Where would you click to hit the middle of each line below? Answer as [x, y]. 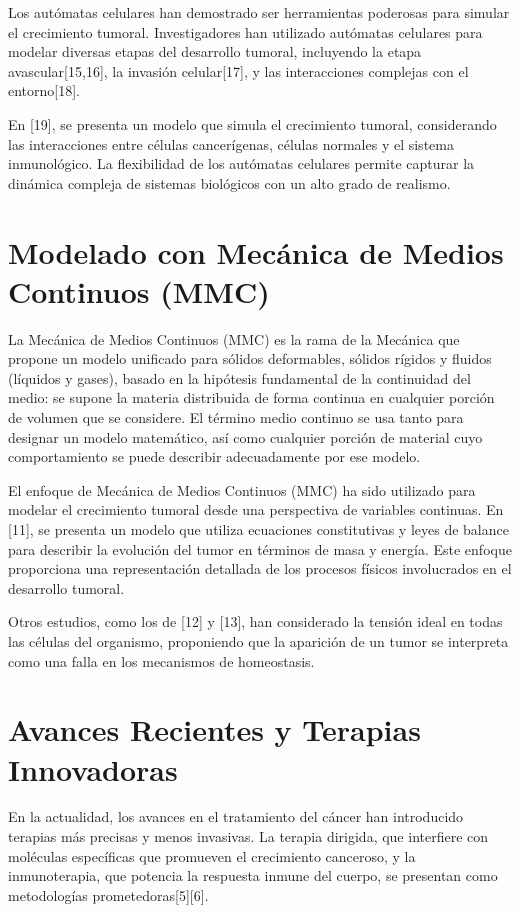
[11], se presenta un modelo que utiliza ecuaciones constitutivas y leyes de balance [258, 529]
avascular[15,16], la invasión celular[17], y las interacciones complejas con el [238, 70]
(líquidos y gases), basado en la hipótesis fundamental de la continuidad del [239, 377]
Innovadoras [93, 768]
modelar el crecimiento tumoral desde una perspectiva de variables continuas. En [256, 509]
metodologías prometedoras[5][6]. [108, 894]
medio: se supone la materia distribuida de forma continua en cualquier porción [251, 397]
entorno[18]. [44, 90]
